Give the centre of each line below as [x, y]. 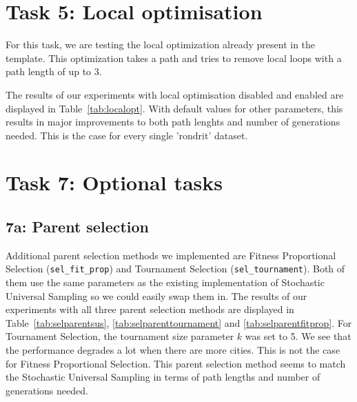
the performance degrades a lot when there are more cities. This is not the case [173, 350]
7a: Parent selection [78, 227]
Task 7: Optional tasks [114, 182]
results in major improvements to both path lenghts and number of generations [173, 122]
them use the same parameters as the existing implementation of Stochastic [165, 282]
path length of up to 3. [54, 71]
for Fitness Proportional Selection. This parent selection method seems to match [176, 363]
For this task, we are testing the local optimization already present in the [161, 44]
